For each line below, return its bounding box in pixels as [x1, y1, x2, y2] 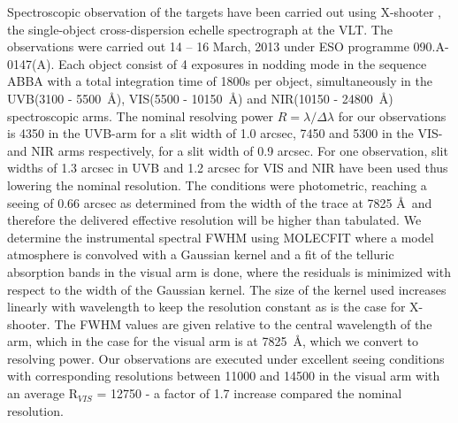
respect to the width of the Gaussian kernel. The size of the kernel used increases [7, 280, 447, 298]
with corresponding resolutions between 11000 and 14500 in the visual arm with [7, 366, 440, 385]
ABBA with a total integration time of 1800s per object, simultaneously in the [7, 72, 432, 90]
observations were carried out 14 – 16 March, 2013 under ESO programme [7, 37, 409, 56]
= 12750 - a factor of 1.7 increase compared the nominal [96, 384, 402, 403]
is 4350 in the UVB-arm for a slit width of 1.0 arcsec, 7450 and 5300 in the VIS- [7, 124, 443, 142]
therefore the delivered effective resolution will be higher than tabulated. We [7, 211, 422, 229]
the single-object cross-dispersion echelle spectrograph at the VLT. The [7, 19, 393, 38]
